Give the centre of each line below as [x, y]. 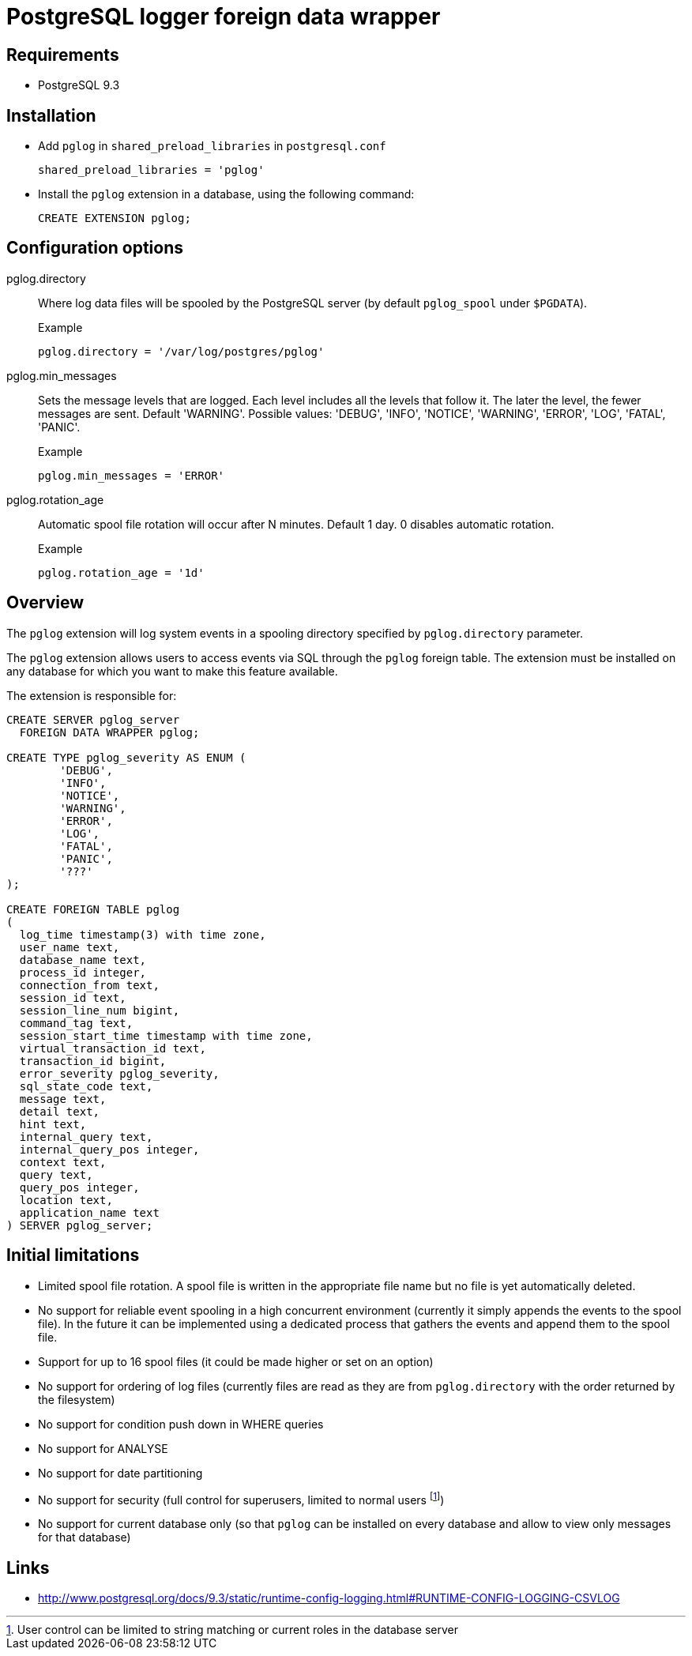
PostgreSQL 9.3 [79, 85]
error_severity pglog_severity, [119, 1073]
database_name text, [83, 960]
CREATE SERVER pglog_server [93, 719]
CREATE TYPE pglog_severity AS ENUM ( [126, 757]
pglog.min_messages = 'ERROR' [132, 475]
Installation [51, 115]
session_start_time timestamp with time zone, [166, 1035]
